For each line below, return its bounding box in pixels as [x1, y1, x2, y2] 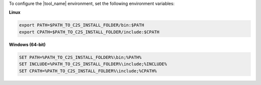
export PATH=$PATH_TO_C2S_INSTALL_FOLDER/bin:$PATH [19, 22, 145, 28]
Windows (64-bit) [9, 42, 46, 47]
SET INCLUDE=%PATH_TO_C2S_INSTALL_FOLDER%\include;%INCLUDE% [19, 61, 167, 67]
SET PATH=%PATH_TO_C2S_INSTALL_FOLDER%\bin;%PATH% [19, 55, 142, 60]
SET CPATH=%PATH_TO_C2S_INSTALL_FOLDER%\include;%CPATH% [19, 68, 157, 73]
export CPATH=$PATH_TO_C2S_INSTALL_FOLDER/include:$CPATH [19, 29, 159, 35]
